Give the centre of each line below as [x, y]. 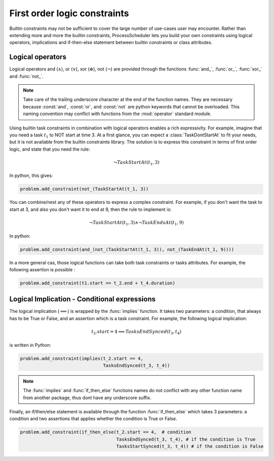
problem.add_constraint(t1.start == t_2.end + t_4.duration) [98, 283]
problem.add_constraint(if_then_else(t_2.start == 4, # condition [106, 432]
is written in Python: [30, 345]
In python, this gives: [31, 175]
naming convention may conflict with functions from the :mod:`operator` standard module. [117, 114]
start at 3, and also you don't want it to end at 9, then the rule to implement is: [91, 209]
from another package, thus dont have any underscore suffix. [87, 398]
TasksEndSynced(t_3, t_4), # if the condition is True [186, 439]
